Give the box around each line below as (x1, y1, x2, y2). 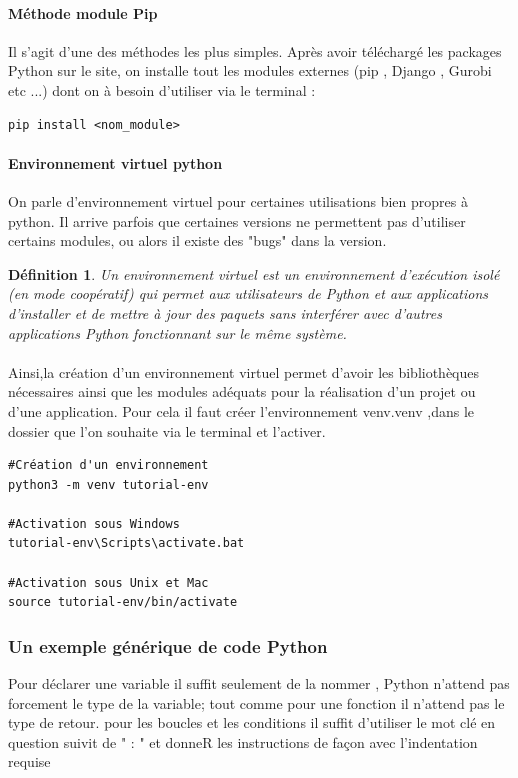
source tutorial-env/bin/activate (8, 595, 238, 610)
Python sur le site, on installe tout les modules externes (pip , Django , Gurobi (8, 60, 492, 81)
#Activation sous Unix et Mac (8, 575, 209, 590)
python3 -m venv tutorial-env (8, 477, 209, 492)
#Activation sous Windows (8, 516, 180, 531)
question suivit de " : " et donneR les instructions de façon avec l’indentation (8, 731, 478, 752)
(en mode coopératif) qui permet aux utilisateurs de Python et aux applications (8, 283, 488, 304)
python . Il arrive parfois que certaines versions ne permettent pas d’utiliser (8, 210, 466, 231)
